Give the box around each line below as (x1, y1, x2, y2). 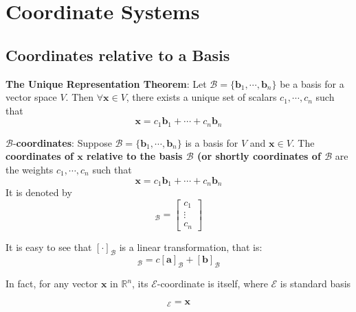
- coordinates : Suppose (12, 135, 112, 149)
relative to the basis (87, 149, 183, 163)
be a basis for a (280, 76, 344, 91)
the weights (5, 163, 54, 176)
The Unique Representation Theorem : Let (5, 76, 207, 91)
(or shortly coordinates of (197, 149, 321, 163)
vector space (5, 90, 57, 104)
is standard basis (280, 276, 351, 291)
